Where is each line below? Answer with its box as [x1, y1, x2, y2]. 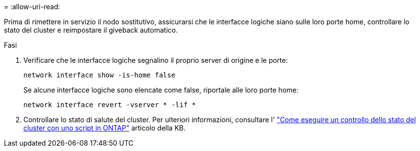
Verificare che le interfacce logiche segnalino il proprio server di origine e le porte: [23, 56, 288, 64]
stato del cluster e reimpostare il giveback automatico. [4, 26, 178, 34]
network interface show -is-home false [23, 71, 175, 79]
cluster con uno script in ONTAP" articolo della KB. [23, 124, 186, 132]
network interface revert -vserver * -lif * [23, 101, 196, 109]
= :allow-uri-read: [4, 2, 60, 11]
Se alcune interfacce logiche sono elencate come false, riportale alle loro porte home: [23, 86, 299, 94]
